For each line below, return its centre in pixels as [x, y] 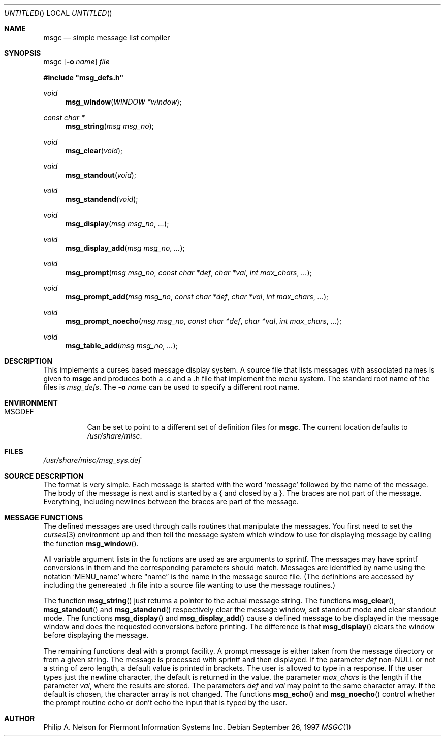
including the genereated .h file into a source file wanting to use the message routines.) [189, 585]
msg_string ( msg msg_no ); [110, 126]
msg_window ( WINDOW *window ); [123, 102]
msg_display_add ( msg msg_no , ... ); [125, 248]
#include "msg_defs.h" [84, 77]
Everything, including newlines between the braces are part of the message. [171, 502]
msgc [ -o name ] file [76, 62]
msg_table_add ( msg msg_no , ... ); [121, 345]
